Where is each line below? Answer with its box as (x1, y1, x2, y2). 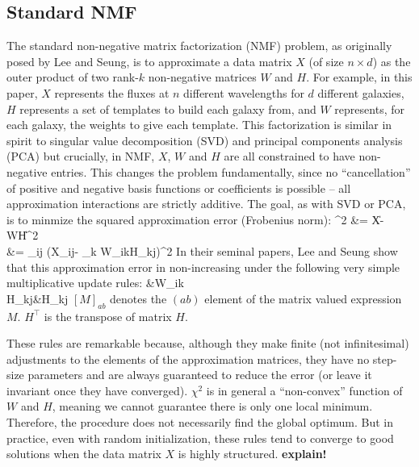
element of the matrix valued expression (204, 290, 402, 306)
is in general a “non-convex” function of (206, 382, 403, 398)
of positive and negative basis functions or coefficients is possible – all (6, 179, 351, 196)
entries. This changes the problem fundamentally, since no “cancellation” (51, 163, 411, 180)
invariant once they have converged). (6, 382, 188, 398)
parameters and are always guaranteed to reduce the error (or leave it (27, 366, 372, 383)
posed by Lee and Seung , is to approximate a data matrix (6, 52, 292, 69)
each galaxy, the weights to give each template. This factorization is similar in (6, 116, 392, 133)
